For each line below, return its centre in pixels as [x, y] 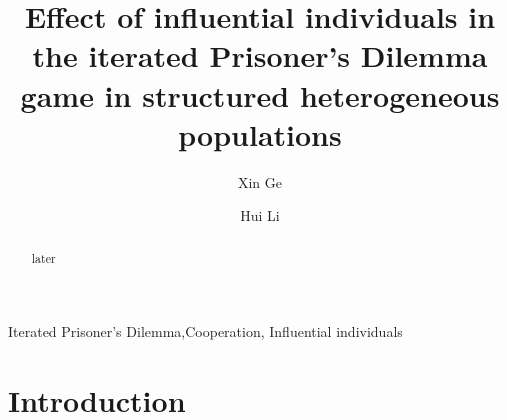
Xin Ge [260, 181]
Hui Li [260, 215]
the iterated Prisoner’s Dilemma [260, 55]
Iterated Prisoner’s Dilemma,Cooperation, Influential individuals [205, 331]
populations [260, 133]
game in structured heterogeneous [260, 94]
